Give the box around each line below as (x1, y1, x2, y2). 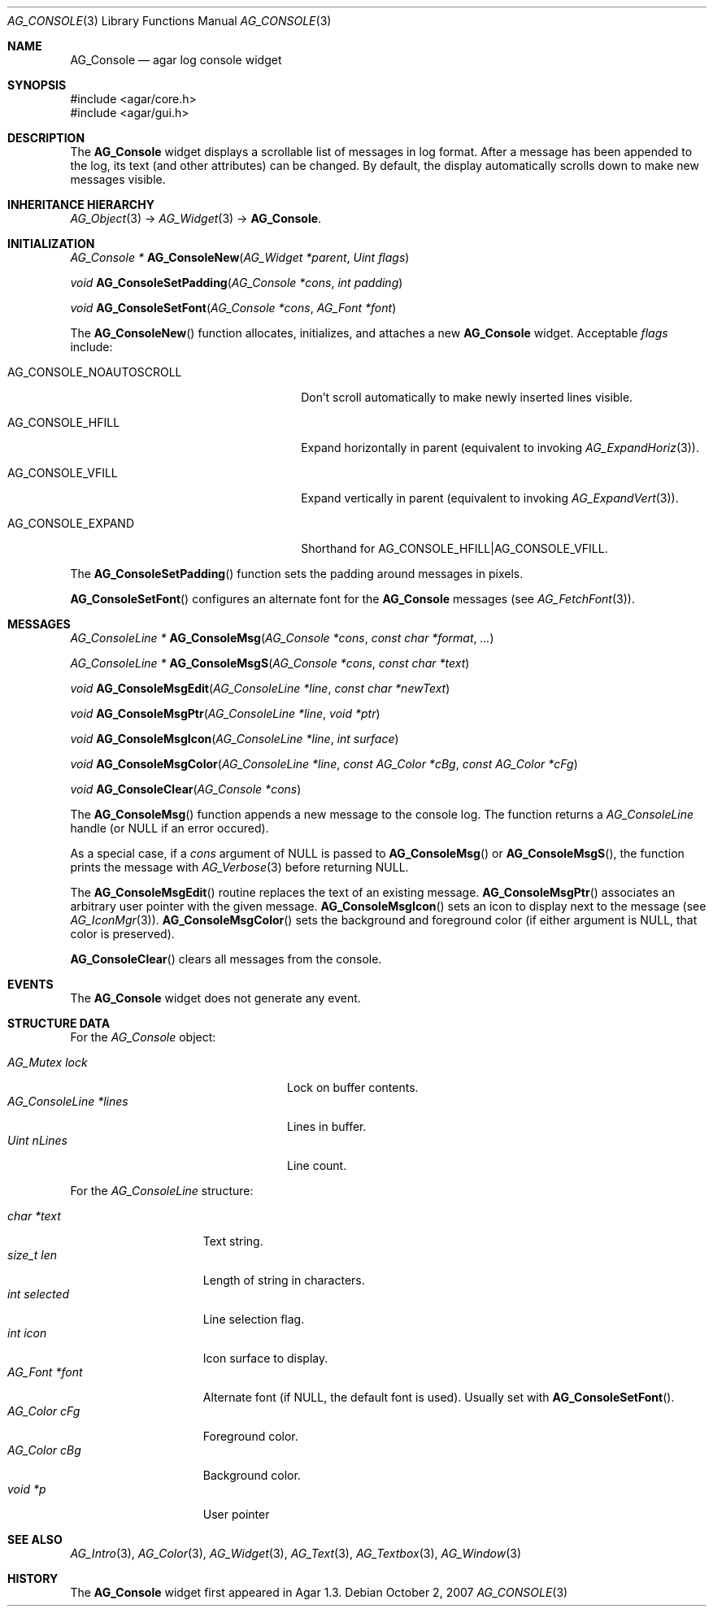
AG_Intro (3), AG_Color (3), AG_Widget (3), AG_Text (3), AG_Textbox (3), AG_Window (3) (70, 1546, 522, 1560)
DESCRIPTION (7, 131, 85, 145)
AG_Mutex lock (7, 1055, 88, 1069)
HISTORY (7, 1572, 59, 1585)
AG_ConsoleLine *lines (7, 1094, 128, 1108)
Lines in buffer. (287, 1120, 367, 1133)
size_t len (7, 1248, 58, 1262)
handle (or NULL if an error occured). (70, 821, 269, 835)
